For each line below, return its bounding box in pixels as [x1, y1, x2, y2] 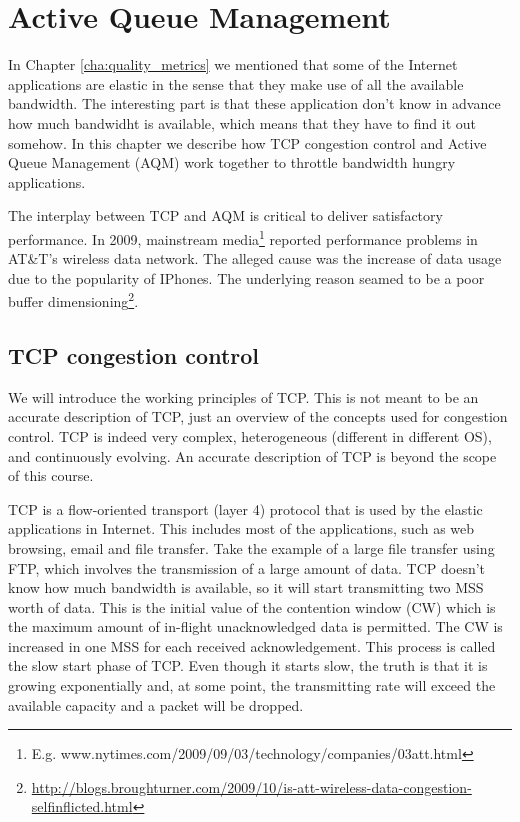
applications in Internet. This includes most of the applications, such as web [8, 518, 475, 539]
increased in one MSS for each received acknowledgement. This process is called [8, 635, 496, 656]
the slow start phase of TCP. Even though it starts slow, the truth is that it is [8, 655, 488, 676]
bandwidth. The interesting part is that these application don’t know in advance [8, 93, 501, 114]
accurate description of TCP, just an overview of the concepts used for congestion [8, 406, 508, 427]
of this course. [8, 465, 94, 486]
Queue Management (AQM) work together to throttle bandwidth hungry [8, 152, 456, 173]
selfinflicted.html [31, 796, 133, 817]
